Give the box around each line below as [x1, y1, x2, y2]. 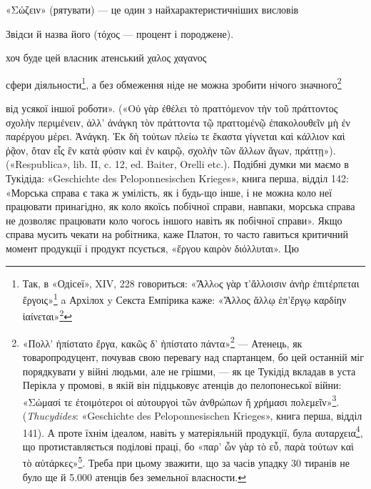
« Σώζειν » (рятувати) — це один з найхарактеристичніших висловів [6, 2, 299, 16]
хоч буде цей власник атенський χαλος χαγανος [6, 50, 207, 65]
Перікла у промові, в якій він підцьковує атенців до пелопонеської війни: [22, 377, 342, 392]
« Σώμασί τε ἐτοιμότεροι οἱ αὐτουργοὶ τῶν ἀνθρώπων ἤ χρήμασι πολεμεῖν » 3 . [22, 392, 340, 409]
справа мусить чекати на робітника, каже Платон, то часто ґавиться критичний [6, 227, 348, 242]
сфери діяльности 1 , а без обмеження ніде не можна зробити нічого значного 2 [6, 74, 342, 92]
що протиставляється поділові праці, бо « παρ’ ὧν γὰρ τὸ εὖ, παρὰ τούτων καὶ [22, 438, 354, 453]
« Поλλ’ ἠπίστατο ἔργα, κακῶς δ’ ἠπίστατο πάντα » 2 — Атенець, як [22, 333, 303, 350]
